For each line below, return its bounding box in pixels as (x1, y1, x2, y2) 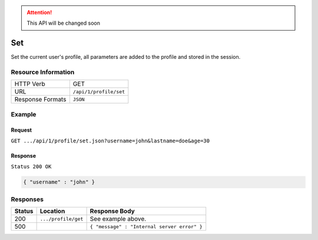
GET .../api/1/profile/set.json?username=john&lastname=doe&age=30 (11, 138, 210, 144)
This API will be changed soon (26, 19, 100, 26)
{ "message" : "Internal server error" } (90, 224, 203, 229)
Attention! (26, 9, 52, 16)
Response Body (90, 207, 135, 215)
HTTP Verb (14, 80, 45, 88)
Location (39, 207, 65, 215)
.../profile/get (39, 215, 84, 222)
